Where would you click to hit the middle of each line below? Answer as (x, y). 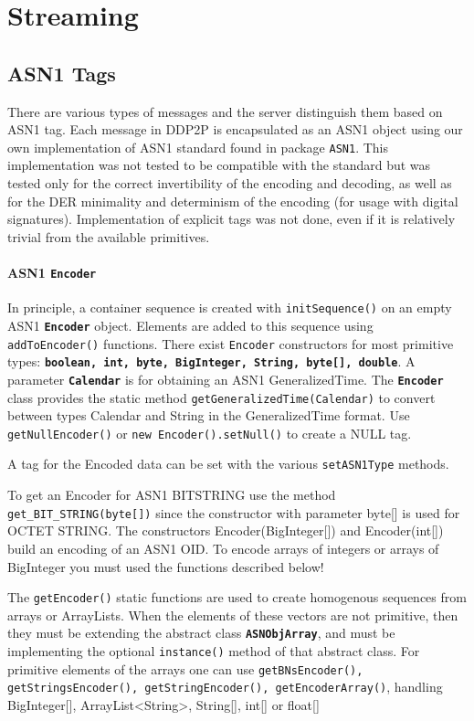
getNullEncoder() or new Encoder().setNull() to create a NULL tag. (210, 433)
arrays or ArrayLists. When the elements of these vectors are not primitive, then (233, 615)
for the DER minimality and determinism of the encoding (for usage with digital (233, 201)
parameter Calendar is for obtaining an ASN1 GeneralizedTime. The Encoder (226, 379)
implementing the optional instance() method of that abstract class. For (214, 651)
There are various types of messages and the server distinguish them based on (225, 111)
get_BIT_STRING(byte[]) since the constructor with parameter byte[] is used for (234, 512)
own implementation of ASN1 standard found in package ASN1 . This (198, 147)
